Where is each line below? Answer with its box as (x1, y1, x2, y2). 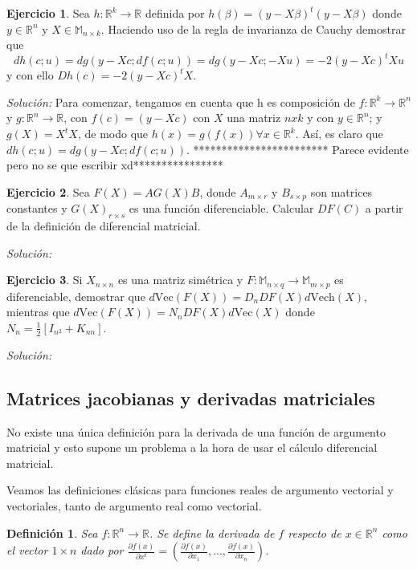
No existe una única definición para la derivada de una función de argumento (6, 423, 386, 440)
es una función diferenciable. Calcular (129, 200, 314, 217)
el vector (6, 542, 48, 559)
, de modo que (77, 125, 149, 142)
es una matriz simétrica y (117, 271, 243, 288)
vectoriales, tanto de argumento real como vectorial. (6, 497, 262, 514)
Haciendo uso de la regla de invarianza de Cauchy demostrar (108, 20, 406, 37)
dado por (80, 542, 124, 559)
